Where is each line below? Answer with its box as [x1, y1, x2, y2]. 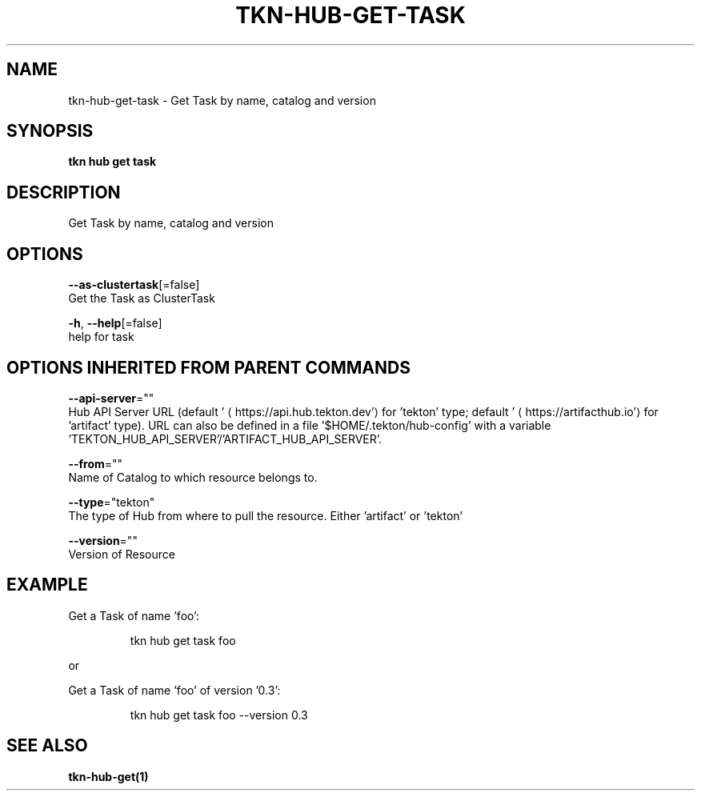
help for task [68, 330, 134, 344]
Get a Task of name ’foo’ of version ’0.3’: [68, 683, 281, 697]
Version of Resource [68, 547, 175, 561]
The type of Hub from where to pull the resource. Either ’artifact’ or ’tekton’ [68, 508, 463, 523]
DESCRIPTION [6, 182, 121, 202]
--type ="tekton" [68, 495, 155, 509]
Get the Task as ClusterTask [68, 291, 215, 306]
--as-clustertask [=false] [68, 278, 200, 292]
